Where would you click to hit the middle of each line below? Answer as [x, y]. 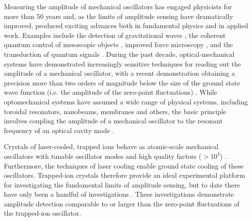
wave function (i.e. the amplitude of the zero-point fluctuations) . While [110, 92]
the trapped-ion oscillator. [43, 213]
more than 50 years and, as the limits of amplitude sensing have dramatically [118, 16]
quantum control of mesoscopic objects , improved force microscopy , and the [118, 44]
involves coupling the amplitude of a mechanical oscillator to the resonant [113, 121]
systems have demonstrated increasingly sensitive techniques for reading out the [123, 63]
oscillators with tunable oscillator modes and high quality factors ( [103, 156]
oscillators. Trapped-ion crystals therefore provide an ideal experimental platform [125, 175]
